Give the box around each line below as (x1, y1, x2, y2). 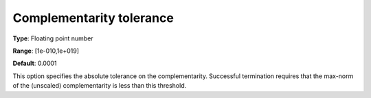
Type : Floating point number (12, 34, 93, 42)
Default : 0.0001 (12, 59, 58, 68)
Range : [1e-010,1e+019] (12, 47, 79, 55)
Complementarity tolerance (12, 10, 175, 25)
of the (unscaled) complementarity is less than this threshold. (12, 82, 187, 90)
